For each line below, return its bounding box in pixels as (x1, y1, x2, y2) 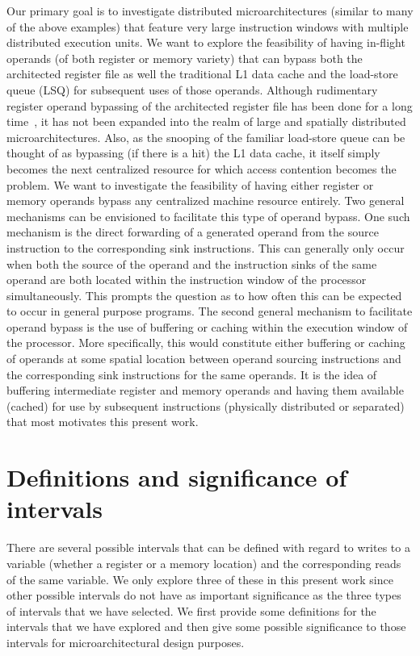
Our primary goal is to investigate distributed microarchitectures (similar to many (6, 2, 414, 19)
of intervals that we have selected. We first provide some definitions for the (6, 602, 376, 619)
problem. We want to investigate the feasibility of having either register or (6, 176, 374, 193)
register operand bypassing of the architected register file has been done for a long (6, 97, 413, 114)
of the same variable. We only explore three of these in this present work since (6, 570, 393, 587)
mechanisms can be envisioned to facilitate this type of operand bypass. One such (6, 207, 410, 224)
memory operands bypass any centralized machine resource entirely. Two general (6, 192, 405, 209)
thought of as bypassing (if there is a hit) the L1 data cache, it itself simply (6, 144, 380, 161)
